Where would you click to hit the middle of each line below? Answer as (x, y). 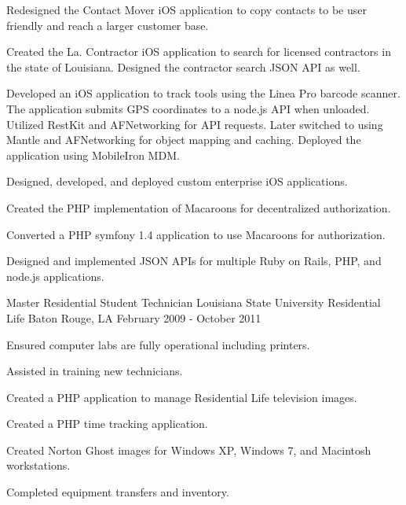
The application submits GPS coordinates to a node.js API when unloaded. (188, 108)
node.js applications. (55, 276)
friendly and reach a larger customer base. (108, 25)
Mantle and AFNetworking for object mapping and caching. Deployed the (184, 140)
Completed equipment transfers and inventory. (118, 492)
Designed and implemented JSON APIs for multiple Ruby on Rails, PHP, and (194, 261)
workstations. (38, 465)
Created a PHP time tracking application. (107, 424)
